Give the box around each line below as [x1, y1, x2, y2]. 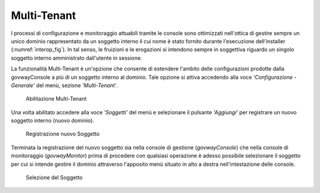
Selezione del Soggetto [25, 174, 83, 181]
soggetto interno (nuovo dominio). [11, 117, 95, 124]
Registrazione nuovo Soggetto [25, 130, 100, 137]
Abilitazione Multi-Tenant [25, 95, 87, 102]
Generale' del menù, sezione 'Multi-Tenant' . [11, 82, 119, 89]
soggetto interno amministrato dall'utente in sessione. [11, 54, 142, 62]
